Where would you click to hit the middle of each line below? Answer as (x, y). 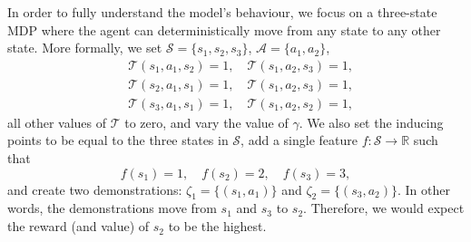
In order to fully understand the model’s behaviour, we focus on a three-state (222, 12)
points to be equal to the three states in (118, 140)
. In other (424, 189)
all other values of (57, 122)
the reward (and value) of (78, 226)
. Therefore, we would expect (384, 208)
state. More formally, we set (85, 48)
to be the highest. (217, 226)
